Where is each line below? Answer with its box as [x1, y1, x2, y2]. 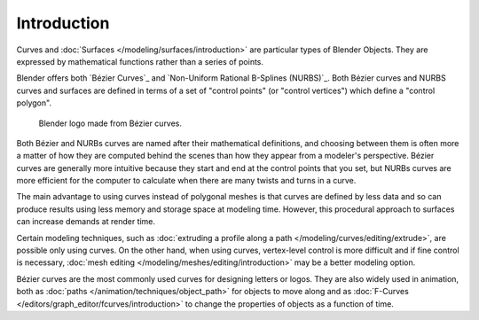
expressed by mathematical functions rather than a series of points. [16, 56, 264, 66]
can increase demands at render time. [16, 216, 155, 227]
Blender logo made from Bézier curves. [38, 118, 182, 129]
